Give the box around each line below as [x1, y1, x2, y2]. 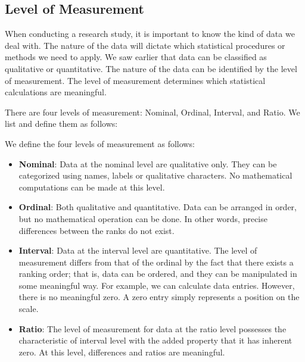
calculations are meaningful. [5, 86, 107, 98]
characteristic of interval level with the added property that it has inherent [18, 334, 292, 347]
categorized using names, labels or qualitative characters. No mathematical [18, 169, 292, 182]
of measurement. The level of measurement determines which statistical [5, 74, 266, 86]
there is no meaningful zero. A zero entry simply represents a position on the [18, 291, 300, 303]
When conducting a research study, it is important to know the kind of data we [5, 27, 295, 40]
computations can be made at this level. [18, 180, 165, 193]
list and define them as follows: [5, 117, 118, 130]
